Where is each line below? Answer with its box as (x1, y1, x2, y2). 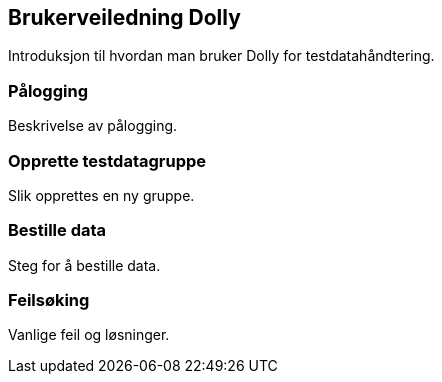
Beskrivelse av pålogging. (8, 117, 178, 135)
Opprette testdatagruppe (8, 150, 207, 171)
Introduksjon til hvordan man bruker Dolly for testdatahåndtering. (8, 47, 435, 65)
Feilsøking (8, 290, 90, 311)
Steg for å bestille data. (8, 256, 161, 274)
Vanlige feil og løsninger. (8, 326, 170, 344)
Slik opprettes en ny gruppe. (8, 186, 195, 204)
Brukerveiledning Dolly (8, 5, 241, 30)
